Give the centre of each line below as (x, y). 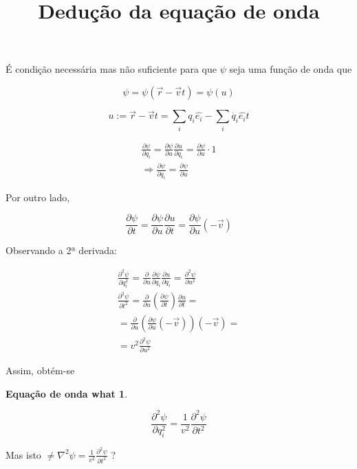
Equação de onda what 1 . (67, 393)
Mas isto (23, 454)
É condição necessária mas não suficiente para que (111, 69)
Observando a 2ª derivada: (62, 250)
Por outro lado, (38, 197)
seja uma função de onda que (291, 69)
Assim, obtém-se (40, 370)
